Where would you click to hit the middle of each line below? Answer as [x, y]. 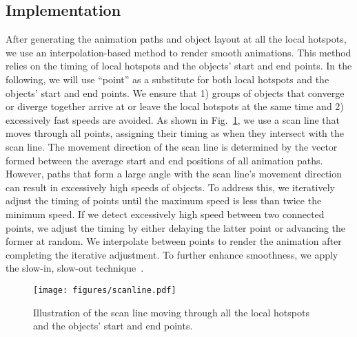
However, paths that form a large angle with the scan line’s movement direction [174, 174]
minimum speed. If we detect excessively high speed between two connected [165, 214]
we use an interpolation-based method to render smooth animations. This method [178, 52]
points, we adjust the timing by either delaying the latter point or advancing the [176, 227]
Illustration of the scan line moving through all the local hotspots [171, 312]
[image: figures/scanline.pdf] [105, 290]
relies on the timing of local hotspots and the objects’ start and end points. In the [179, 66]
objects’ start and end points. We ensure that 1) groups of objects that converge [175, 93]
